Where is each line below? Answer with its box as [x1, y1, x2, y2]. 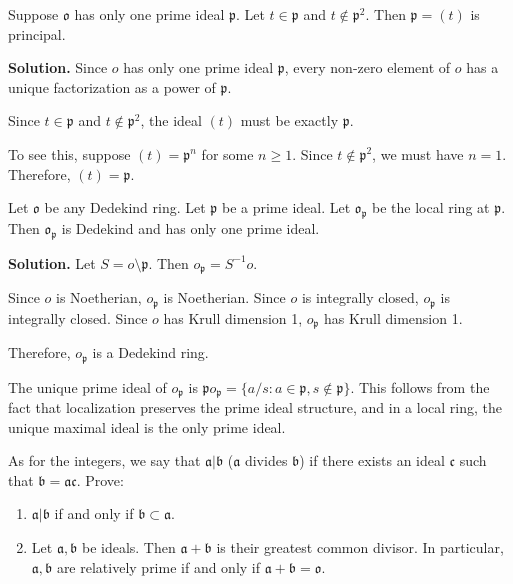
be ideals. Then [81, 536, 176, 557]
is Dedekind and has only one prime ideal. [61, 217, 320, 238]
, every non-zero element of [284, 57, 451, 78]
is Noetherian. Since [163, 287, 286, 308]
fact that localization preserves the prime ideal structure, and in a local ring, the [8, 397, 502, 418]
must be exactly [240, 110, 339, 131]
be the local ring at [372, 197, 490, 218]
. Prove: [76, 469, 124, 490]
